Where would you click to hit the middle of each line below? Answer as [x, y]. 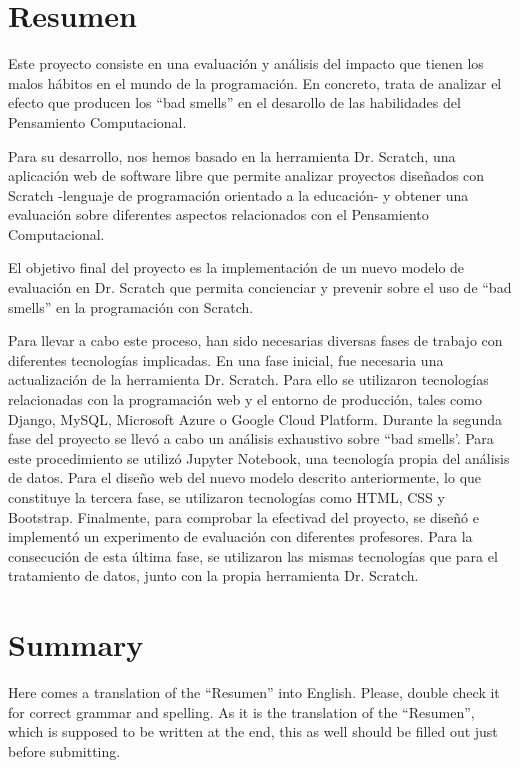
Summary [76, 644]
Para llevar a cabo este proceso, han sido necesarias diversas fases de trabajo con [255, 340]
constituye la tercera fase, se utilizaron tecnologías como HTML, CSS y [226, 497]
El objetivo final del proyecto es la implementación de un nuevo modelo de [236, 267]
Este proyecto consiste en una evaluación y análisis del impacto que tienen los [246, 63]
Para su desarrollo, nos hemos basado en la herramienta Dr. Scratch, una [232, 155]
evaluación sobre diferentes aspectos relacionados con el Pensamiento [218, 214]
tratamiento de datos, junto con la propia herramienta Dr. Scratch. [213, 575]
